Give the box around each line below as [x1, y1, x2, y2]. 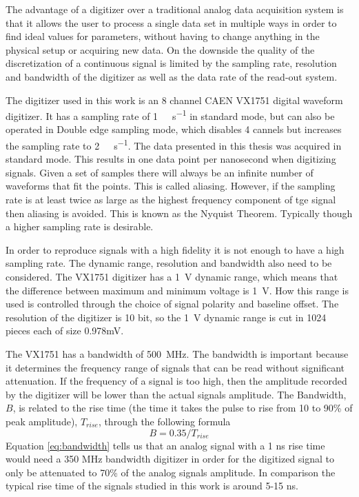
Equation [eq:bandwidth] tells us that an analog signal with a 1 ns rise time [6, 438, 325, 452]
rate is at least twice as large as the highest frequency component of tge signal [6, 192, 336, 207]
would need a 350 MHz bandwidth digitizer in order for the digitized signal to [6, 452, 335, 466]
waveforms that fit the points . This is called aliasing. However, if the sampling [6, 179, 336, 193]
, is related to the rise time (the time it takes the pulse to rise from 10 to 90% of [12, 400, 353, 415]
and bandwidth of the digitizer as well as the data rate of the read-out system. [6, 69, 338, 83]
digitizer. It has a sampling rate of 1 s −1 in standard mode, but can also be [6, 107, 335, 123]
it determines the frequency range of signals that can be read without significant [6, 360, 345, 374]
